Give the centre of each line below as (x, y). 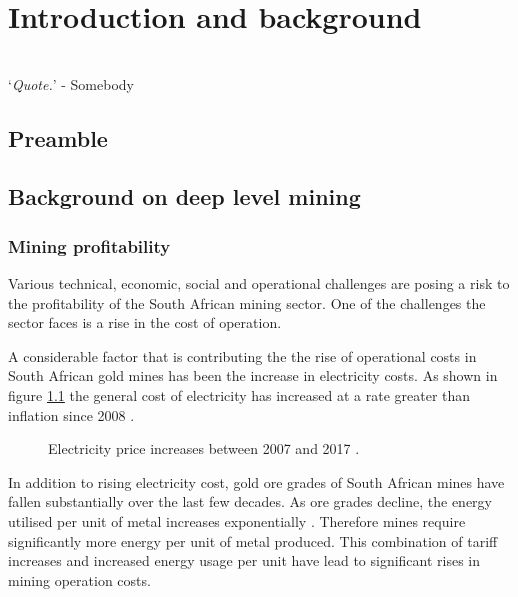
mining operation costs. (79, 579)
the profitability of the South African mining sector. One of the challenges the (247, 302)
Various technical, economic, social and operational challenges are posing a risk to (259, 283)
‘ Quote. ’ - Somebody (71, 83)
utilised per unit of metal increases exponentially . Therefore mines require (237, 521)
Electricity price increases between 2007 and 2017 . (204, 448)
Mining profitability (89, 245)
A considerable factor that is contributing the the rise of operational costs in (242, 355)
